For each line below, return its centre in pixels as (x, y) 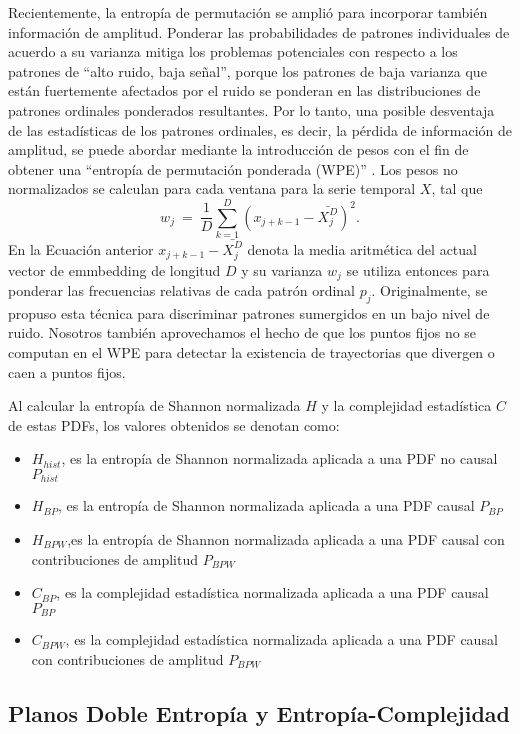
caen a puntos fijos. (67, 371)
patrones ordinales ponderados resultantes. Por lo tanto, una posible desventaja (251, 109)
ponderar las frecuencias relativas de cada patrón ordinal (181, 289)
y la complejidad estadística (406, 405)
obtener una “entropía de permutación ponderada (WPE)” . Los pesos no (233, 168)
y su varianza (282, 269)
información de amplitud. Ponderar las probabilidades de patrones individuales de (259, 31)
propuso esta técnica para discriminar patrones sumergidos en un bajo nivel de (249, 312)
